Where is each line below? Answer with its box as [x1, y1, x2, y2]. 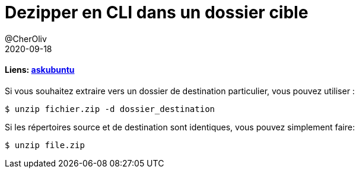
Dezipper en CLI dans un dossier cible [5, 2, 309, 23]
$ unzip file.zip [5, 140, 85, 150]
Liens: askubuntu [5, 65, 75, 75]
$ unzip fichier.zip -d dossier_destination [5, 104, 215, 114]
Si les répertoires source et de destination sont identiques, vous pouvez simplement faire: [5, 121, 355, 132]
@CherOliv [5, 33, 47, 44]
